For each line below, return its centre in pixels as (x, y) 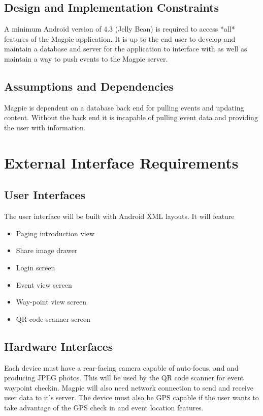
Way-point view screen (51, 302)
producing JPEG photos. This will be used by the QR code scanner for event (124, 378)
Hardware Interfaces (59, 346)
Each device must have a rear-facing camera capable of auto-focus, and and (121, 367)
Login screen (36, 267)
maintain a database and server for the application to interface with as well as (126, 49)
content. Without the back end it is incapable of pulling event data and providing (131, 117)
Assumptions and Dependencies (89, 86)
